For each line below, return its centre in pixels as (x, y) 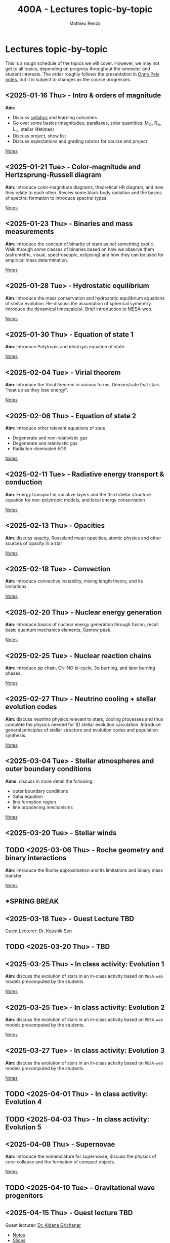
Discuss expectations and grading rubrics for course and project (80, 141)
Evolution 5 (23, 1127)
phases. (13, 673)
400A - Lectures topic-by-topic (85, 9)
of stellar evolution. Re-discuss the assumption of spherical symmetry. (79, 303)
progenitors (24, 1196)
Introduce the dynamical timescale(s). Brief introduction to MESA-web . (79, 309)
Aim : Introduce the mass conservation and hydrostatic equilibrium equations (85, 298)
